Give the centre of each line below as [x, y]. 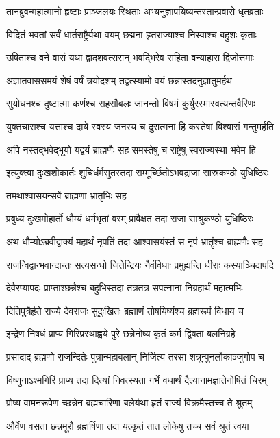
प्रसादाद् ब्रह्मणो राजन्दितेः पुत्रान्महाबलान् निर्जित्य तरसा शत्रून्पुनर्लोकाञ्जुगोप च [135, 356]
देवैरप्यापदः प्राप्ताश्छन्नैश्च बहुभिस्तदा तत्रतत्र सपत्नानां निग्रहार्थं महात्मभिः [125, 288]
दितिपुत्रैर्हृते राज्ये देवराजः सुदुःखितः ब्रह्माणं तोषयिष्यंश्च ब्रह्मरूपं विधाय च [125, 310]
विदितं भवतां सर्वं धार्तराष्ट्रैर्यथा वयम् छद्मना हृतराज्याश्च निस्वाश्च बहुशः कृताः [131, 34]
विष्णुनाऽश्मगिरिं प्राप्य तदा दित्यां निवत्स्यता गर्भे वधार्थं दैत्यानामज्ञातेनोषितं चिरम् [137, 379]
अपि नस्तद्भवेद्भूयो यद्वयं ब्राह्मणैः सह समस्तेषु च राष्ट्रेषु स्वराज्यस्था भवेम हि [131, 149]
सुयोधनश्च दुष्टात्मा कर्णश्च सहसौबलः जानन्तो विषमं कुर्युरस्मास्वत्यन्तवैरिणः [131, 103]
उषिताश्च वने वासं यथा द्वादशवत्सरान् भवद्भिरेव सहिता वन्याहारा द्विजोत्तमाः [130, 57]
